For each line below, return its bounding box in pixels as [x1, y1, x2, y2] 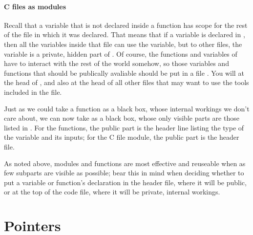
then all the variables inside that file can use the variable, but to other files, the [4, 39, 242, 49]
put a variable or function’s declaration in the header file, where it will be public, [4, 177, 247, 187]
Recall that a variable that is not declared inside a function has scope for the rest [4, 20, 248, 30]
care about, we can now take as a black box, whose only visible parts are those [4, 113, 239, 123]
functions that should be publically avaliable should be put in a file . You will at [4, 67, 244, 78]
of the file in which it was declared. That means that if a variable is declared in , [4, 29, 245, 40]
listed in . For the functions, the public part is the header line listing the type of [4, 122, 244, 132]
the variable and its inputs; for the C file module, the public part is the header [4, 132, 239, 142]
